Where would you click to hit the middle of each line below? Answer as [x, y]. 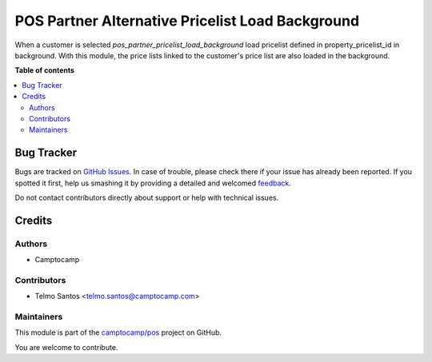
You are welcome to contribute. [66, 347]
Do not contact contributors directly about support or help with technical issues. [147, 197]
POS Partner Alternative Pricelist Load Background [187, 21]
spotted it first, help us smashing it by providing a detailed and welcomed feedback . [153, 183]
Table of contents [45, 70]
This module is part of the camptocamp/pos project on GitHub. [118, 332]
